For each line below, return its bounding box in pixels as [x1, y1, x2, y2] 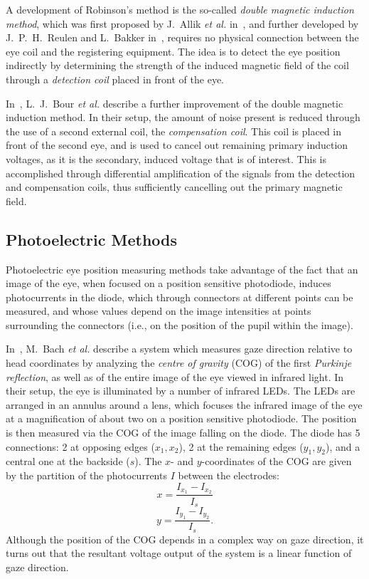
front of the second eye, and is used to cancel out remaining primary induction [6, 137, 348, 152]
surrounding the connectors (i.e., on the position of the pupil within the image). [6, 317, 353, 332]
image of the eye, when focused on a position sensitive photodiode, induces [6, 276, 331, 291]
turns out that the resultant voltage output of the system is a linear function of [6, 546, 352, 560]
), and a [325, 439, 360, 454]
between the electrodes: [178, 468, 279, 483]
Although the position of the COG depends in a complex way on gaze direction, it [6, 531, 364, 546]
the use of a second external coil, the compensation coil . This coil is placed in [6, 123, 342, 138]
